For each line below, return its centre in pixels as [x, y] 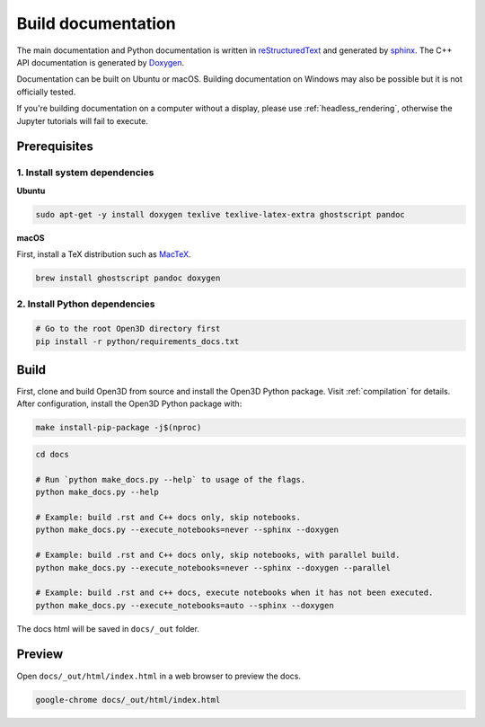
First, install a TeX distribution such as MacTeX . [104, 254]
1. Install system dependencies [85, 173]
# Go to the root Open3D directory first [128, 329]
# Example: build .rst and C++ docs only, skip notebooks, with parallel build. [218, 555]
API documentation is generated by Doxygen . [101, 62]
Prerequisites [55, 147]
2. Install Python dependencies [86, 304]
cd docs [52, 454]
